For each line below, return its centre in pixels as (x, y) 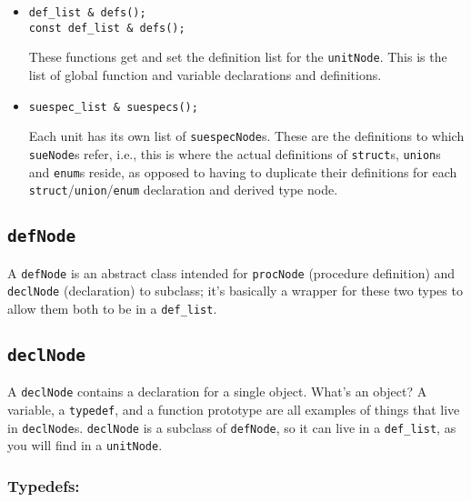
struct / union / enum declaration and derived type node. (183, 190)
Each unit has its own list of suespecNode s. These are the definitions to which (246, 136)
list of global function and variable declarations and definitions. (205, 74)
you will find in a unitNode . (85, 445)
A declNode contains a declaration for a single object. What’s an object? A (217, 392)
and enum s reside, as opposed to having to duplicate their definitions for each (243, 171)
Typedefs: (44, 485)
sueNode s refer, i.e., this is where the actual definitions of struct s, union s (235, 153)
